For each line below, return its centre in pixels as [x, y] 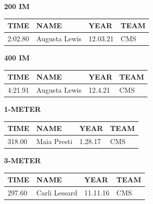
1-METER [23, 109]
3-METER [23, 160]
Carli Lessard [57, 193]
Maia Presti [54, 141]
